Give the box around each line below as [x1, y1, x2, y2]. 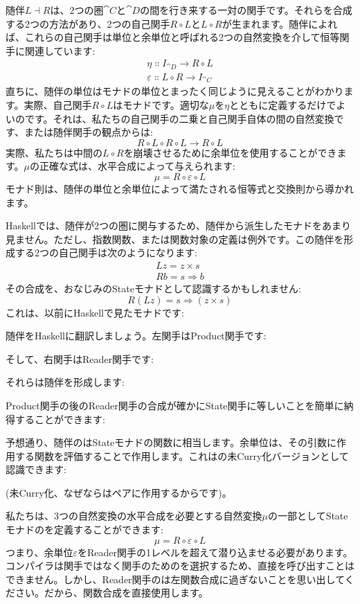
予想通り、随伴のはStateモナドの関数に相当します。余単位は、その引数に [6, 435, 336, 450]
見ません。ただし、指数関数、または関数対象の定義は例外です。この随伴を [6, 231, 344, 246]
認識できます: [6, 462, 66, 477]
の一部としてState [268, 508, 348, 523]
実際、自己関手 [24, 97, 92, 112]
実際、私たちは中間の [6, 145, 102, 159]
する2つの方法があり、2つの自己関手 [6, 16, 170, 30]
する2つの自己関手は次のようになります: [15, 245, 197, 260]
